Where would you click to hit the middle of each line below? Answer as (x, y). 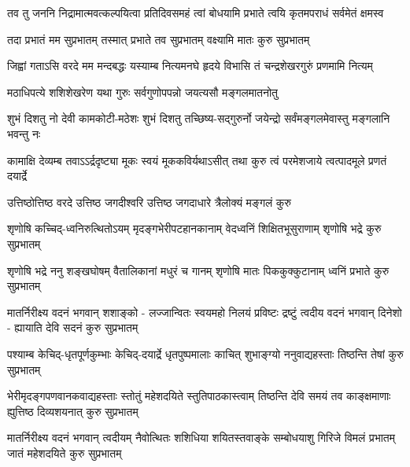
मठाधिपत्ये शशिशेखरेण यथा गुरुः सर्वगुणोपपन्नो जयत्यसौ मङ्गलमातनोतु (142, 92)
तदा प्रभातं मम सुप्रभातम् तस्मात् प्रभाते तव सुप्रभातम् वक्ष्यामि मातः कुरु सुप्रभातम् (159, 39)
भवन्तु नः (24, 133)
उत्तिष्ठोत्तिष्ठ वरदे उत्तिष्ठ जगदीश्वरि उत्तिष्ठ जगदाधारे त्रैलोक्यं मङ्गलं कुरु (150, 202)
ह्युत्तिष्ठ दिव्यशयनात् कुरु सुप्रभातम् (73, 411)
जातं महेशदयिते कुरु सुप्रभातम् (65, 452)
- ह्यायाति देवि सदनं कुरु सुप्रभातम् (73, 327)
